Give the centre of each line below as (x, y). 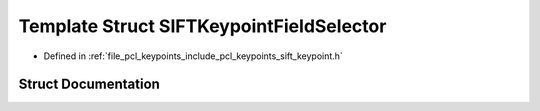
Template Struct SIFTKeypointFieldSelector (202, 26)
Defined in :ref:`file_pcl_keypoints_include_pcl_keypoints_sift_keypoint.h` (193, 56)
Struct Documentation (89, 84)
